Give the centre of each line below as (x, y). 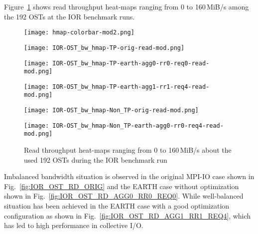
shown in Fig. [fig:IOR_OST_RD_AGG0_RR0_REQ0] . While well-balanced (124, 196)
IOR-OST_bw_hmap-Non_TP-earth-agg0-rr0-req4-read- (138, 125)
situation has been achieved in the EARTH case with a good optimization (117, 206)
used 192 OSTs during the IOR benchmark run (96, 159)
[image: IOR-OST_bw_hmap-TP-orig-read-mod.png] (104, 48)
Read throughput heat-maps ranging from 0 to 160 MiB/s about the (128, 150)
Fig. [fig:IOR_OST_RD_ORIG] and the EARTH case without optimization (122, 186)
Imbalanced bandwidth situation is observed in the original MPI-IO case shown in (129, 176)
